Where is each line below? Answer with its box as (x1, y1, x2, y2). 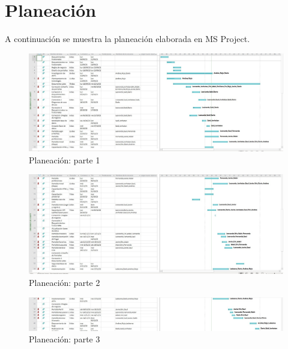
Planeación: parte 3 (29, 333, 100, 345)
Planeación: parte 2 (29, 276, 100, 289)
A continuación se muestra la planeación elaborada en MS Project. (5, 32, 250, 45)
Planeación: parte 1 (29, 153, 100, 166)
